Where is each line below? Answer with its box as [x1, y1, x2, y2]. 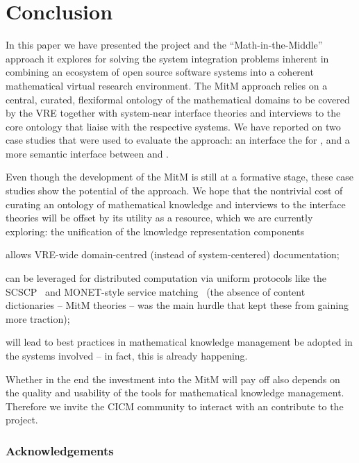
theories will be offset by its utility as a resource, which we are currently [6, 210, 313, 225]
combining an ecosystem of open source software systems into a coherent [6, 65, 314, 79]
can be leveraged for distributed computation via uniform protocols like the [6, 271, 326, 285]
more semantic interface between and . [6, 146, 169, 160]
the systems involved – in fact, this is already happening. [6, 348, 248, 362]
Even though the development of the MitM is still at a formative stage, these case [6, 169, 354, 184]
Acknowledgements [6, 441, 114, 459]
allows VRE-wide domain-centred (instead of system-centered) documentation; [6, 247, 340, 262]
